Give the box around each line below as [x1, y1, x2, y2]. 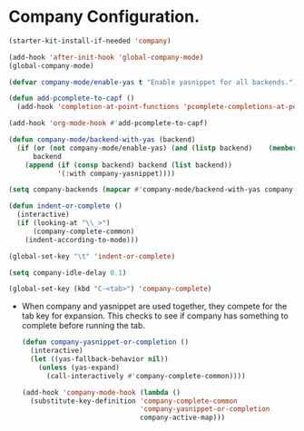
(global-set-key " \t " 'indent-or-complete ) [8, 251, 176, 260]
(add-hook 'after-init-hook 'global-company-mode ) [8, 53, 204, 62]
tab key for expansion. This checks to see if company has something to [21, 310, 289, 321]
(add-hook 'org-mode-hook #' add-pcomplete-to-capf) [8, 119, 208, 128]
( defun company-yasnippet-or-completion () [21, 338, 190, 347]
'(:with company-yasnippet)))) [56, 169, 176, 178]
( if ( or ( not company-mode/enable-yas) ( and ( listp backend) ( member [16, 143, 298, 152]
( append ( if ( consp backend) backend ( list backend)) [25, 161, 232, 170]
